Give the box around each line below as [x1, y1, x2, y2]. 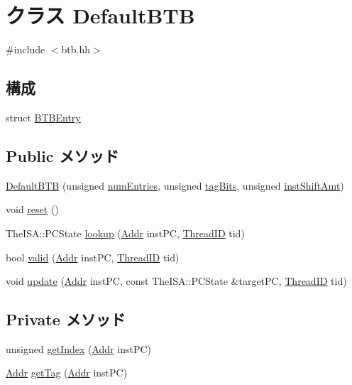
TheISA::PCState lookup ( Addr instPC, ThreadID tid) [6, 225, 245, 240]
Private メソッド [6, 308, 126, 330]
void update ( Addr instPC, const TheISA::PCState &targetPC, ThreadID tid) [6, 273, 347, 288]
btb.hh [61, 42, 91, 57]
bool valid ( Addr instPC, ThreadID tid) [6, 249, 180, 264]
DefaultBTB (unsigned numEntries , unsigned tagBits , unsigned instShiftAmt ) [6, 178, 344, 192]
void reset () [6, 202, 59, 217]
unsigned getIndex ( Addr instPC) [6, 341, 151, 356]
